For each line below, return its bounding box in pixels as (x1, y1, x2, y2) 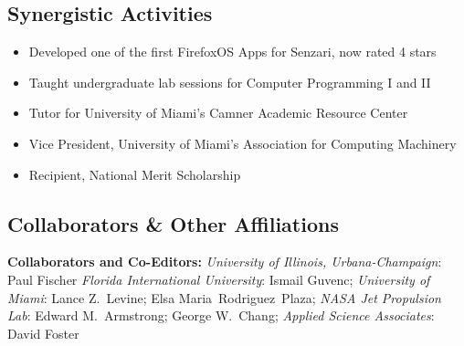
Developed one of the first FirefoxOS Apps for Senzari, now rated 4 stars (28, 42, 437, 61)
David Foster (7, 323, 79, 342)
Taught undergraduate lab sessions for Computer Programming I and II (28, 72, 431, 91)
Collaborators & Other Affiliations (7, 209, 339, 237)
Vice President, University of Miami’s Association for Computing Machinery (28, 133, 457, 152)
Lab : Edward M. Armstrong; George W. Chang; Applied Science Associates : (7, 306, 435, 325)
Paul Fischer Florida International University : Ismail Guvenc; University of (7, 269, 430, 288)
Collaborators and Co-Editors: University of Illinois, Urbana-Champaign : (7, 252, 442, 271)
